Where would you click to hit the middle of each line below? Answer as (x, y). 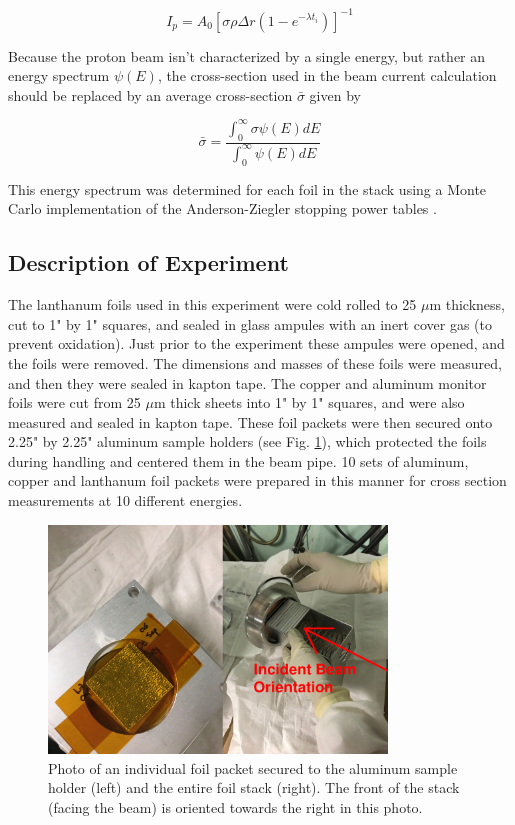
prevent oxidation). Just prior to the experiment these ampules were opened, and (256, 343)
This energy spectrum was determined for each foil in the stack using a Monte (247, 188)
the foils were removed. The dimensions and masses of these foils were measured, (255, 362)
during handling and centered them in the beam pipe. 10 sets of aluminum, (238, 460)
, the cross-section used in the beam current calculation (327, 75)
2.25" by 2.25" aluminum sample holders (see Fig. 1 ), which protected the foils (247, 441)
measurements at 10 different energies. (125, 500)
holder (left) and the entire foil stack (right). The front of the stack (254, 787)
